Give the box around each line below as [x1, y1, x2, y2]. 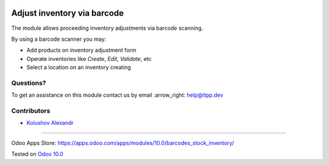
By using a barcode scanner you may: [11, 35, 107, 43]
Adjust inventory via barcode [11, 8, 124, 18]
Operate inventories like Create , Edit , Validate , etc [26, 55, 152, 62]
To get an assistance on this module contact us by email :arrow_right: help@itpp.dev [11, 91, 224, 99]
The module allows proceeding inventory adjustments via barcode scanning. [11, 24, 203, 32]
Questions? [11, 79, 46, 87]
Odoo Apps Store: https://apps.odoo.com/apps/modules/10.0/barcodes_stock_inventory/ [11, 139, 235, 146]
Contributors [11, 107, 51, 115]
